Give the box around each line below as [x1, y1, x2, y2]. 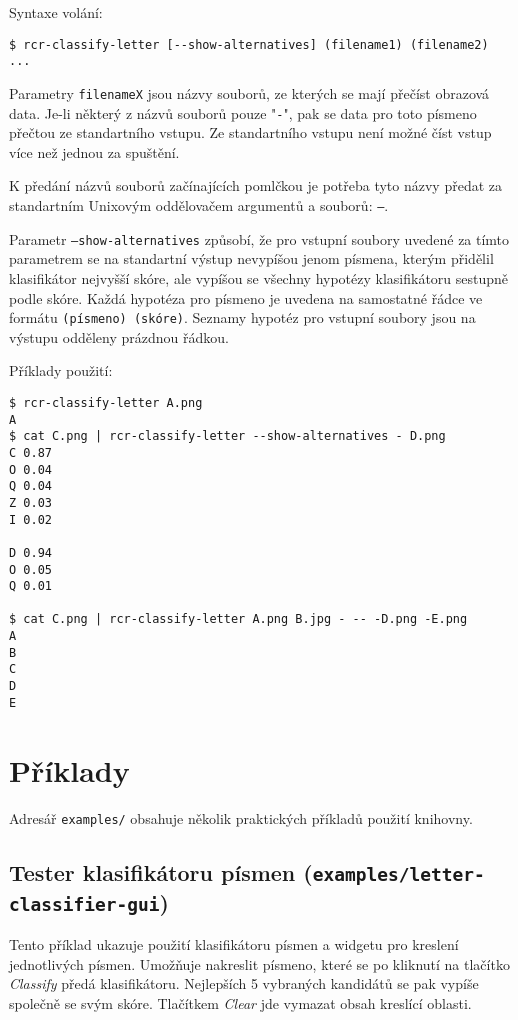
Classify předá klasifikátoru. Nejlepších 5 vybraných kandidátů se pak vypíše [9, 973, 479, 994]
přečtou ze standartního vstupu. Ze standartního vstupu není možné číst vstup [9, 122, 492, 143]
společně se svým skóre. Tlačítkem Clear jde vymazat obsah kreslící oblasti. [9, 992, 472, 1013]
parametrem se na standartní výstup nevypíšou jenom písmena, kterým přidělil [9, 248, 494, 269]
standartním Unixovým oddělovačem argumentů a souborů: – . [9, 195, 389, 215]
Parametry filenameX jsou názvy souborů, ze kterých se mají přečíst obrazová [9, 82, 490, 103]
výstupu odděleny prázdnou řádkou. [9, 326, 229, 347]
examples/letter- [312, 863, 485, 885]
